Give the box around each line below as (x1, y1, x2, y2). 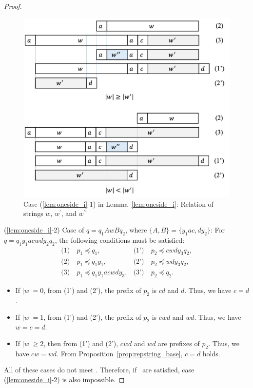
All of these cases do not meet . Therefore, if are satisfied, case (4, 365, 195, 375)
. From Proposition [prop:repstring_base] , (57, 348, 183, 358)
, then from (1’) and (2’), (43, 338, 118, 348)
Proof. (4, 1, 22, 11)
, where (125, 225, 147, 235)
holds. (202, 348, 220, 358)
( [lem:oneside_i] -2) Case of (4, 225, 84, 235)
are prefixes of (158, 338, 200, 348)
